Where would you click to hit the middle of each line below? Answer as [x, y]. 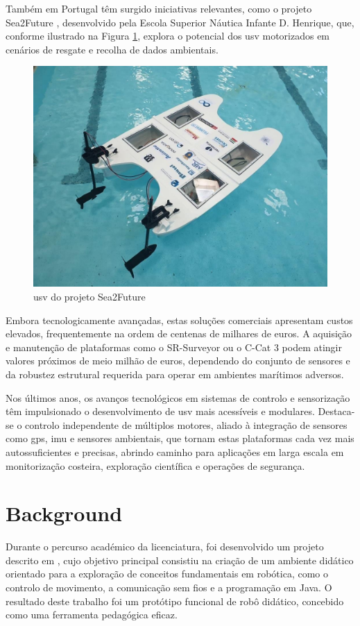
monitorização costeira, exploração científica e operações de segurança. [155, 465]
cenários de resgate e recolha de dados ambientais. [112, 49]
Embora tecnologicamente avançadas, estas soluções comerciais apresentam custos [179, 320]
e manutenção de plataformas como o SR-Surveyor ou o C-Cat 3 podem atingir [174, 347]
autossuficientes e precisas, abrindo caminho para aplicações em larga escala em [175, 451]
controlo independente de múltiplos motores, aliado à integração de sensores [186, 424]
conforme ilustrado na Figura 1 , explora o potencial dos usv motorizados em [168, 36]
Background [64, 513]
